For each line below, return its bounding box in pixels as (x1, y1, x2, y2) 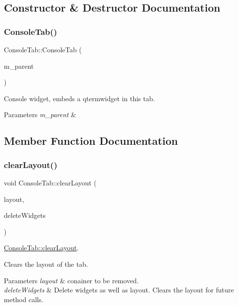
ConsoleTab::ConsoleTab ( (4, 45, 82, 54)
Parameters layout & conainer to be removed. (4, 275, 139, 285)
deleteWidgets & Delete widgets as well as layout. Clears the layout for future (4, 285, 234, 295)
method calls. (4, 294, 44, 304)
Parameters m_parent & (4, 109, 77, 120)
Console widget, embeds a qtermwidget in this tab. (4, 93, 155, 103)
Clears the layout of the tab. (4, 259, 88, 269)
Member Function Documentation (4, 133, 178, 148)
